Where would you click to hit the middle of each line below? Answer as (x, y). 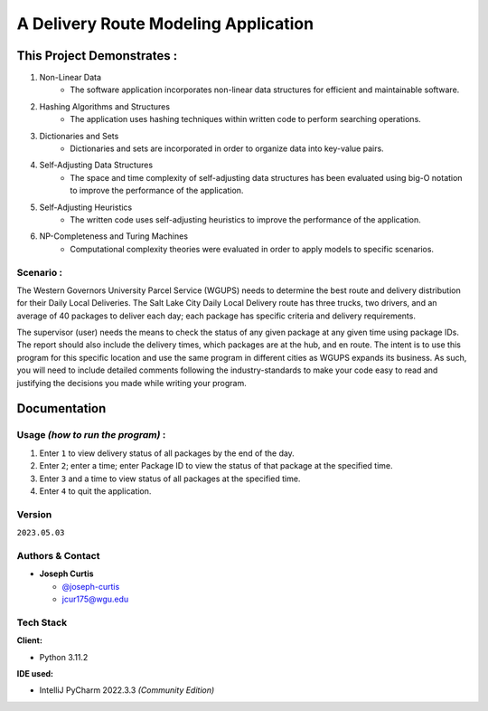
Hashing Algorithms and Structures (105, 106)
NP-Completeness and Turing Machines (114, 236)
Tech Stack (42, 622)
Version (34, 514)
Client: (29, 640)
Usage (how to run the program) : (91, 435)
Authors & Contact (58, 555)
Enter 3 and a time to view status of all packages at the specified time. (170, 479)
